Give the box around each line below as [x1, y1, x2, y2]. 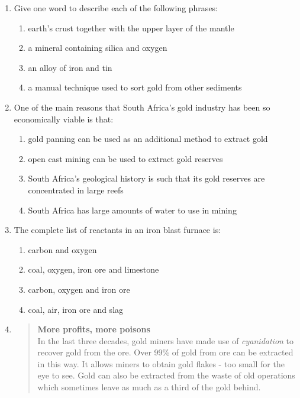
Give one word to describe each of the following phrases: [14, 2, 218, 14]
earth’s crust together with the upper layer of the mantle [28, 21, 234, 34]
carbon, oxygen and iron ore [28, 283, 130, 295]
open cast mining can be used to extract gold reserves [28, 152, 223, 164]
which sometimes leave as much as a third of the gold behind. [37, 381, 261, 393]
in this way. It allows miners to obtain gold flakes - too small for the [37, 357, 285, 370]
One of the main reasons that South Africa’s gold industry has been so [14, 101, 270, 113]
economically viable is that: [14, 112, 114, 125]
